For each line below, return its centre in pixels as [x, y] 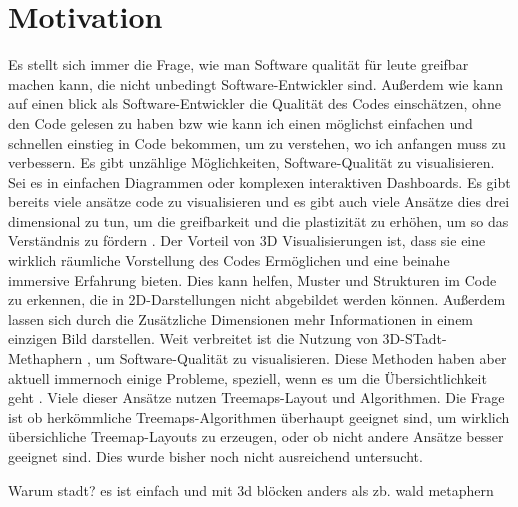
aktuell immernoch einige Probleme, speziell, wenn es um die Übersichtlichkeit [247, 377]
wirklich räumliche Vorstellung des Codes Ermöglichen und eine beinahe [229, 260]
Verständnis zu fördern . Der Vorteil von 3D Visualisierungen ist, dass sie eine [247, 240]
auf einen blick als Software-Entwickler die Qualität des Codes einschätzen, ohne [254, 103]
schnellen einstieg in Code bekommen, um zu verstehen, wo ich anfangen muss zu [257, 142]
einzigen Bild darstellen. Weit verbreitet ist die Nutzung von [193, 338]
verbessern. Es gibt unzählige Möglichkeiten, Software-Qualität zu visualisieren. [251, 162]
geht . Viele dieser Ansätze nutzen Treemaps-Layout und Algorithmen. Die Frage [256, 397]
